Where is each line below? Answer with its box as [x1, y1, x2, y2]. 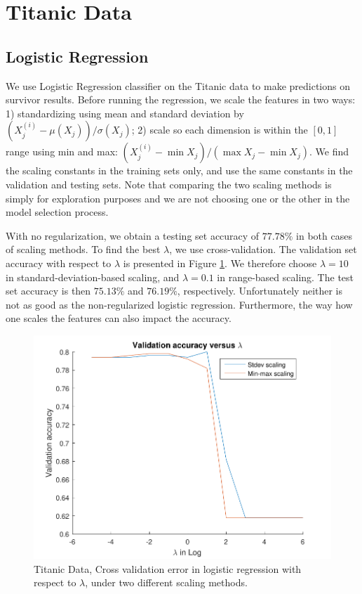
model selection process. [6, 205, 109, 219]
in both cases [296, 228, 352, 243]
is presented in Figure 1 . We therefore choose [123, 255, 317, 270]
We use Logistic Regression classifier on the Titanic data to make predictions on [6, 78, 350, 93]
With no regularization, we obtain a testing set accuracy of [6, 228, 260, 243]
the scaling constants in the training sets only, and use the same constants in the [6, 163, 353, 178]
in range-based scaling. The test [217, 269, 354, 284]
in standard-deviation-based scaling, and [6, 269, 180, 284]
